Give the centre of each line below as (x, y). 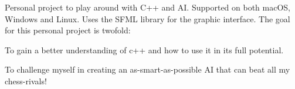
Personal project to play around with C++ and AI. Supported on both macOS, (148, 7)
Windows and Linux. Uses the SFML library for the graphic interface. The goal (147, 18)
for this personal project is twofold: (68, 30)
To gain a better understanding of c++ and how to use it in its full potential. (144, 49)
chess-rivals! (26, 81)
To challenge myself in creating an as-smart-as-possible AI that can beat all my (147, 69)
